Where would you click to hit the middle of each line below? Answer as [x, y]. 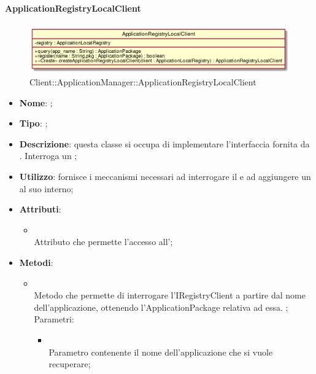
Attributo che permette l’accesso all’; [103, 242]
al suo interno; [46, 188]
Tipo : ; [33, 123]
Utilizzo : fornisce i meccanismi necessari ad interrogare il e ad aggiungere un [165, 177]
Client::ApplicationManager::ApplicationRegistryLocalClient [143, 82]
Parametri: [54, 319]
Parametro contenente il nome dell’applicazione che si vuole [161, 352]
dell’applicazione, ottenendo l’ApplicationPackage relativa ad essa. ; [161, 307]
